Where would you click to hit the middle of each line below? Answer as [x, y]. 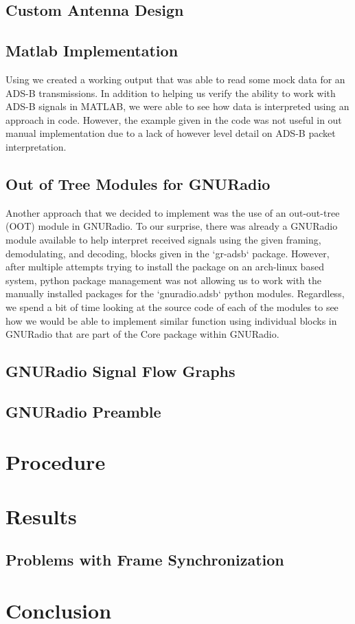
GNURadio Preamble [83, 411]
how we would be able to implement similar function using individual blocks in [171, 320]
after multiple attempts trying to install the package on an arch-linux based [165, 267]
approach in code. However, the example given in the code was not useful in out [174, 119]
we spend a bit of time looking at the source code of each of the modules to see [172, 306]
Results [41, 516]
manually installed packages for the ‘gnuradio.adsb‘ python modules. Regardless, [175, 293]
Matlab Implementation [92, 51]
